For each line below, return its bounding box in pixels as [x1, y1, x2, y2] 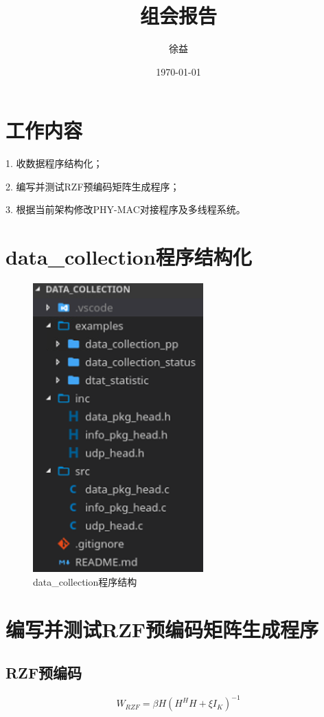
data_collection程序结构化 [5, 243, 252, 271]
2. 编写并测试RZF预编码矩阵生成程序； [5, 179, 180, 193]
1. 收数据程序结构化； [5, 156, 103, 170]
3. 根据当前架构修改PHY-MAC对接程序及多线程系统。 [5, 202, 246, 217]
